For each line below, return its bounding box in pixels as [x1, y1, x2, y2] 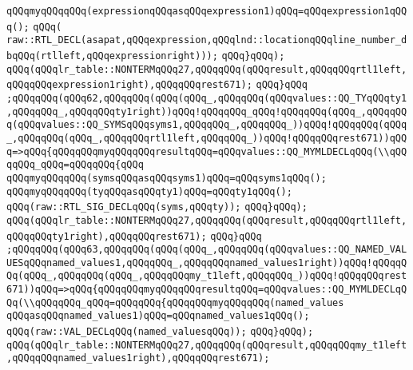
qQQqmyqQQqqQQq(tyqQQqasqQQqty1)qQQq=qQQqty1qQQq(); [6, 185, 292, 197]
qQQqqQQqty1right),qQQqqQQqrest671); [6, 230, 207, 242]
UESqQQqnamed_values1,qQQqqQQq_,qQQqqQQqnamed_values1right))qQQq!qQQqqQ [6, 257, 407, 269]
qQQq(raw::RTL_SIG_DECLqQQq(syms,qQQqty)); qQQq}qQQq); [6, 201, 308, 213]
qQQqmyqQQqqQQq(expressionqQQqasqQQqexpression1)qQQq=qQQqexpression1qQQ [6, 6, 407, 17]
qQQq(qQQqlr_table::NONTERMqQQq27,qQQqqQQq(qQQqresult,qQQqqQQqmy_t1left [6, 339, 407, 351]
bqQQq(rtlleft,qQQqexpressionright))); [6, 50, 218, 62]
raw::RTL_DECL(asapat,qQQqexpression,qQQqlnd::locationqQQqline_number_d [6, 34, 407, 46]
